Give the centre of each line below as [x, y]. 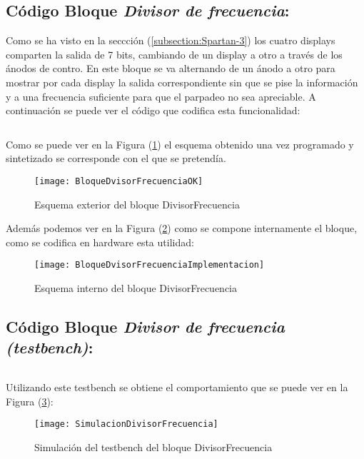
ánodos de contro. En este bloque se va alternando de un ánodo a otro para [171, 68]
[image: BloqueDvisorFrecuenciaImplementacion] [150, 265]
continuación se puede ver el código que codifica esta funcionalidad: [153, 110]
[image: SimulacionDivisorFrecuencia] [126, 424]
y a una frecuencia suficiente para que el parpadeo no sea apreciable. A [161, 96]
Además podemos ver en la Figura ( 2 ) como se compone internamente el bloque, [182, 228]
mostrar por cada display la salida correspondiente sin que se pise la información [182, 82]
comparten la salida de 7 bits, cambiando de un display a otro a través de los [174, 54]
